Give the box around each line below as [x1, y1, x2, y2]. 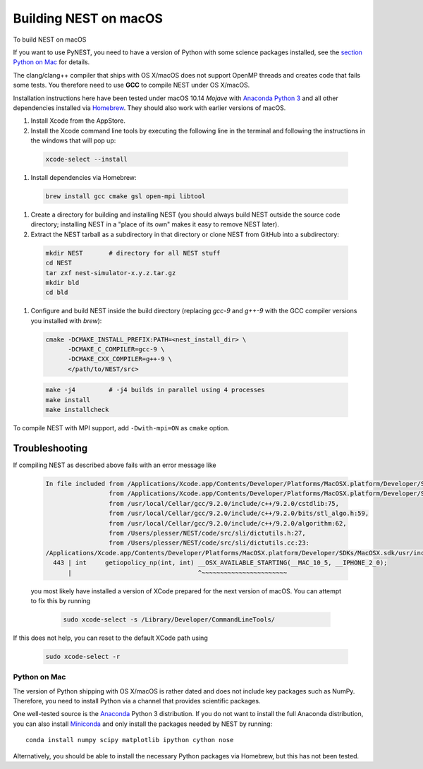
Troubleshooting [13, 442, 88, 454]
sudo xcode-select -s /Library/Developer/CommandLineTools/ [63, 615, 276, 624]
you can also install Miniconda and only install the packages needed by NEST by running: [13, 720, 273, 728]
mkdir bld [45, 279, 80, 286]
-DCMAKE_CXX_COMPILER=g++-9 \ [68, 355, 173, 363]
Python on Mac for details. [13, 58, 90, 66]
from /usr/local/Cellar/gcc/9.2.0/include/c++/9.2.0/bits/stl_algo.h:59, [108, 509, 369, 518]
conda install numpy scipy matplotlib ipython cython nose [25, 736, 234, 744]
